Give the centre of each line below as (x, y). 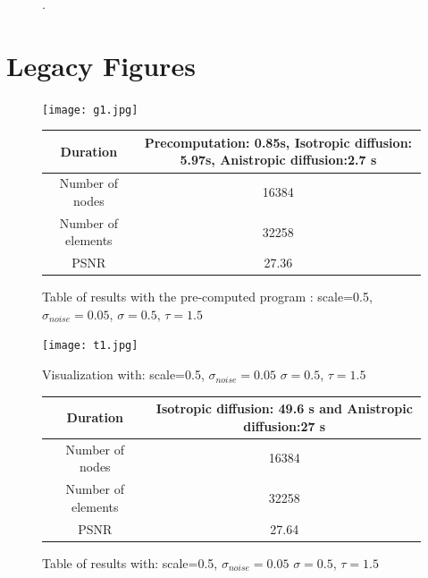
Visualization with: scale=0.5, (123, 374)
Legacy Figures (101, 65)
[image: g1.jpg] (90, 110)
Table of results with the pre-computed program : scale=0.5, (207, 297)
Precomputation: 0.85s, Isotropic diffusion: (278, 142)
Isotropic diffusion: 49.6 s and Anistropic (284, 408)
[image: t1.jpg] (90, 346)
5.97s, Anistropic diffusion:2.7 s (278, 160)
